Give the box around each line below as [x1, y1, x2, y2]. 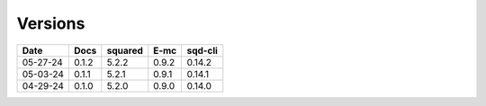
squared [106, 44, 144, 57]
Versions [16, 13, 85, 33]
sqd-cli [186, 44, 218, 57]
